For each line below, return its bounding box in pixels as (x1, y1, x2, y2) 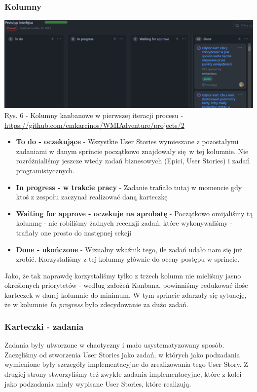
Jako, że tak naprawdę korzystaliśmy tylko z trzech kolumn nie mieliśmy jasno (4, 270, 241, 280)
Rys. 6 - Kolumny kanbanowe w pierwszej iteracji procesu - (4, 110, 184, 120)
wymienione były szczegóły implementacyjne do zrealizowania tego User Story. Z (4, 359, 248, 369)
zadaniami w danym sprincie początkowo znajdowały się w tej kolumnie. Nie (16, 146, 249, 156)
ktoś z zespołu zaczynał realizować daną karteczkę (16, 192, 168, 202)
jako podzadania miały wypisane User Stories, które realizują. (4, 378, 191, 389)
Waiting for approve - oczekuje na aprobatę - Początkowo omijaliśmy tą (16, 208, 253, 218)
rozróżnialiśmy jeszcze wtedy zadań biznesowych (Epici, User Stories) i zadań (16, 156, 250, 166)
